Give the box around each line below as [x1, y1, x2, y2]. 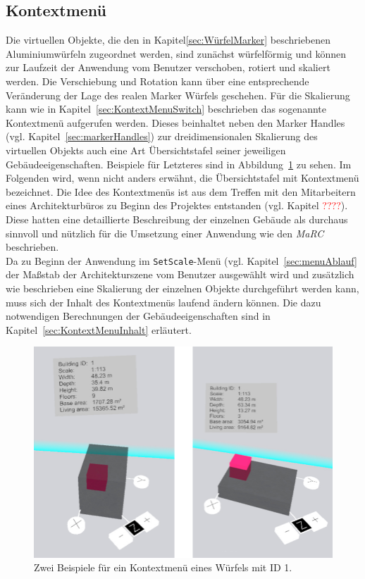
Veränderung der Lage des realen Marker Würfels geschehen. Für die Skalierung [6, 87, 350, 102]
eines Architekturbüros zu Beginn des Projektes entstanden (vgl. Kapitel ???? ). [6, 198, 348, 213]
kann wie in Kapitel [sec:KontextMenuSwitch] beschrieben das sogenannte [6, 101, 326, 116]
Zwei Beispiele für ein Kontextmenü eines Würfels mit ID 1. [34, 560, 292, 575]
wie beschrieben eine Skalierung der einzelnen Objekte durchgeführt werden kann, [6, 280, 359, 295]
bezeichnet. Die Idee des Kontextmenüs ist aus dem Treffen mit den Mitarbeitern [6, 184, 356, 199]
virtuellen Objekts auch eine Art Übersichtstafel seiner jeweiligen [6, 142, 286, 157]
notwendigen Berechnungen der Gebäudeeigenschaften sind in [6, 309, 271, 323]
